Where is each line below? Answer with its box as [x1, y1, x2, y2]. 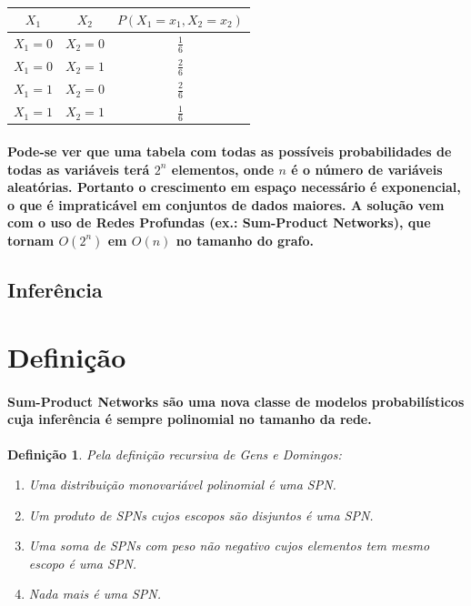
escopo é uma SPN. [28, 553, 137, 572]
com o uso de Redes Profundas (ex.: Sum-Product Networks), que [7, 213, 431, 232]
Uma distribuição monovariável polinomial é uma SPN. [28, 475, 336, 494]
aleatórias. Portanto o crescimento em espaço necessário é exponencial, [7, 177, 461, 197]
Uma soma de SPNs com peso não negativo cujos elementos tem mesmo [28, 536, 430, 555]
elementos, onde [171, 159, 275, 178]
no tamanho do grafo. [175, 230, 315, 249]
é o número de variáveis [291, 159, 443, 178]
